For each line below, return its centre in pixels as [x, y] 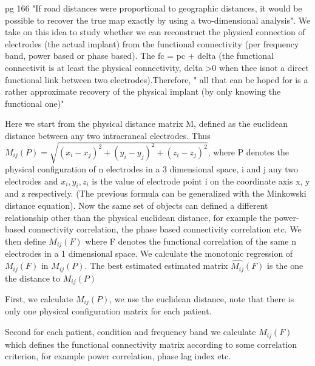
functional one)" [35, 103]
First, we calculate [39, 299]
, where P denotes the [248, 151]
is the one [285, 266]
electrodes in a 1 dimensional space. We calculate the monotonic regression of [149, 253]
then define [25, 241]
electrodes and [32, 181]
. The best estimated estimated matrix [156, 266]
